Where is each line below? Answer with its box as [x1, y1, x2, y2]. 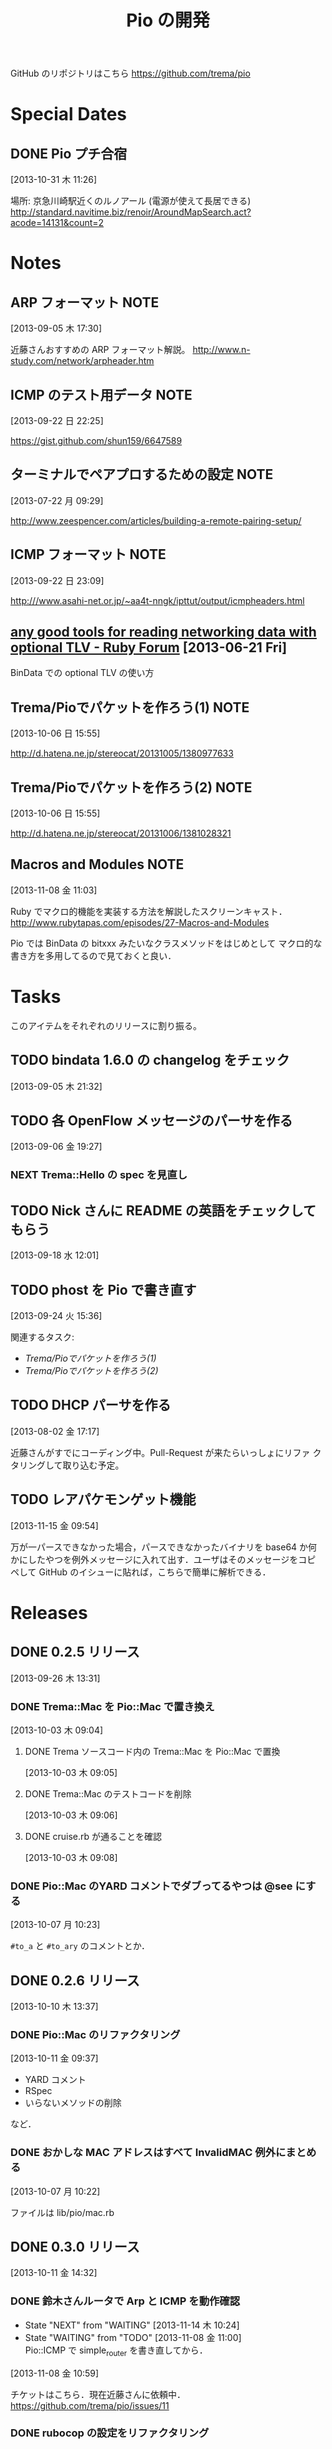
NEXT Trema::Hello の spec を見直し [10, 1168, 188, 1182]
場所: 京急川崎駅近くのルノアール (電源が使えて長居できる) [10, 195, 252, 207]
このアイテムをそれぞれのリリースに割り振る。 [10, 1019, 202, 1031]
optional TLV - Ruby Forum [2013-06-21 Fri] [10, 639, 288, 656]
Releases [10, 1601, 88, 1624]
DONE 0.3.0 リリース [10, 2239, 140, 2255]
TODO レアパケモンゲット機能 [10, 1491, 197, 1508]
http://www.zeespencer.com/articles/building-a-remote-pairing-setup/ [10, 514, 302, 526]
